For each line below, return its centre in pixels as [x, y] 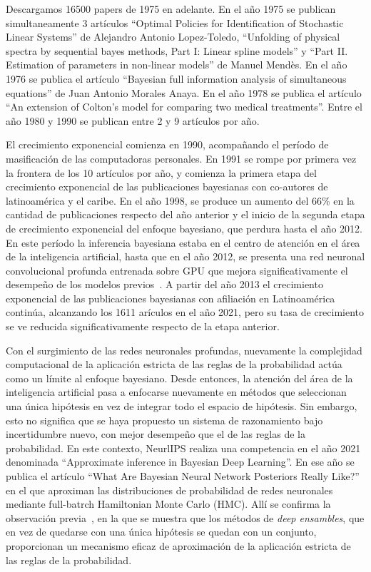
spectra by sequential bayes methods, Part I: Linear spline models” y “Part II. [177, 50]
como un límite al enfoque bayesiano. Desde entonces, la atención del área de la [179, 378]
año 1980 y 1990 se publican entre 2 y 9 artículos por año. [133, 120]
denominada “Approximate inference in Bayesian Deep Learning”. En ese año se [180, 462]
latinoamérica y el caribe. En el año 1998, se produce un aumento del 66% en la [180, 200]
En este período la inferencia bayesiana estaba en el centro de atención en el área [183, 242]
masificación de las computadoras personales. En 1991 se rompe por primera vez [181, 158]
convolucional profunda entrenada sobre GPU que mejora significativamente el [177, 270]
